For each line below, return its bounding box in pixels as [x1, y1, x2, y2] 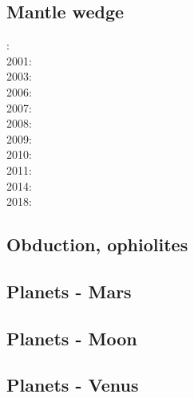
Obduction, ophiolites [6, 232, 188, 257]
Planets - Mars [6, 278, 132, 303]
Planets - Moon [6, 325, 137, 350]
